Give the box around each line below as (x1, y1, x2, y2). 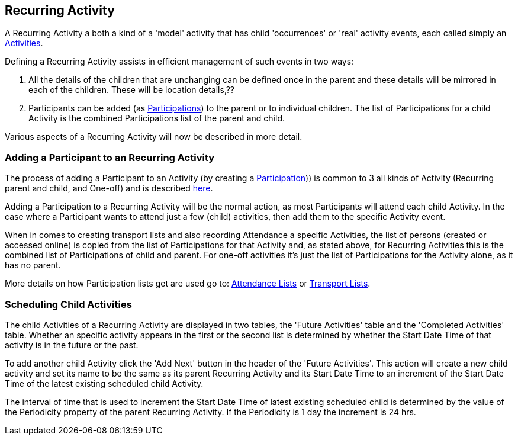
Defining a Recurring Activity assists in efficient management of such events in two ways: (5, 56, 354, 67)
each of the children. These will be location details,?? (28, 85, 235, 95)
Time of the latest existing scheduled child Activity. (5, 378, 204, 388)
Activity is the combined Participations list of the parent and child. (28, 113, 285, 124)
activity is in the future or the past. (5, 339, 139, 350)
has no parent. (5, 260, 61, 271)
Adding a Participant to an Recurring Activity (5, 151, 215, 163)
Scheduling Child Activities (5, 298, 132, 310)
